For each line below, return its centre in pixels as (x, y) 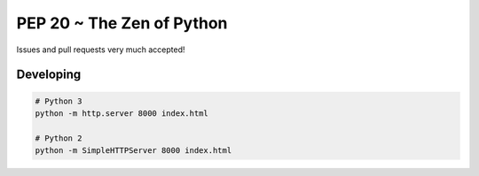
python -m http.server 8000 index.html (122, 113)
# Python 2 (59, 138)
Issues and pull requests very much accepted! (101, 50)
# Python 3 (59, 101)
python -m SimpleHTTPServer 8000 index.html (133, 151)
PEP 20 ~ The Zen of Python (122, 23)
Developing (49, 75)
